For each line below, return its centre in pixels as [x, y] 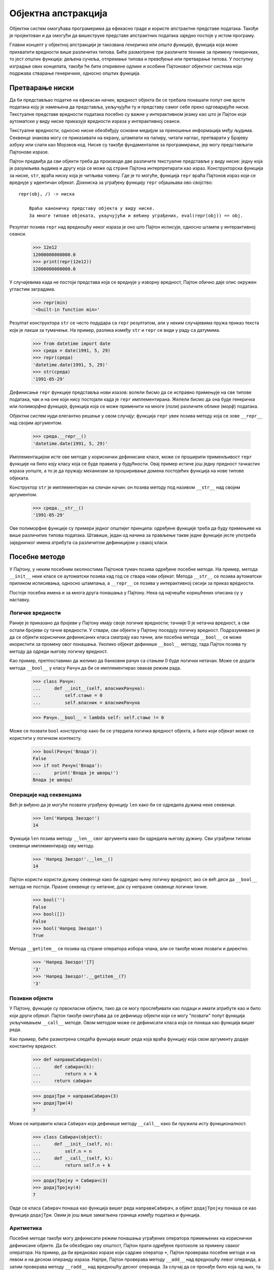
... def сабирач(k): [64, 1067]
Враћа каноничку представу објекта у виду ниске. [92, 209]
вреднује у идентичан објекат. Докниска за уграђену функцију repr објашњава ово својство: [111, 182]
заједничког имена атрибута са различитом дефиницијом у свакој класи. [89, 542]
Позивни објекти [31, 998]
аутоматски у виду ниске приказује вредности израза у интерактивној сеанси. [95, 121]
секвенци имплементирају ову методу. [52, 845]
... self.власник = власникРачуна [86, 703]
